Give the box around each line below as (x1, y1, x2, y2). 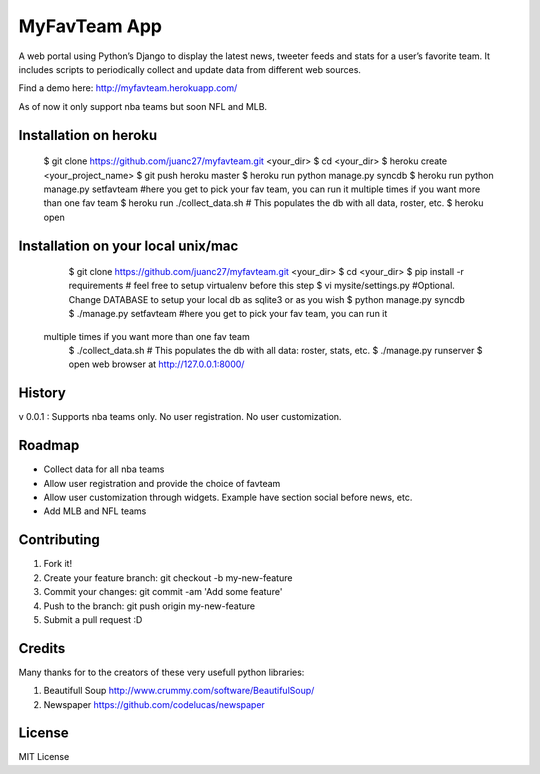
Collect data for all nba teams (43, 463, 165, 475)
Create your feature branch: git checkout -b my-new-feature (43, 571, 293, 584)
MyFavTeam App (18, 15, 162, 37)
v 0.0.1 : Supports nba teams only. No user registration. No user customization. (18, 411, 342, 423)
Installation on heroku (18, 126, 158, 144)
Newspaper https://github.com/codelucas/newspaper (43, 698, 265, 710)
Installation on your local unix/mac (18, 237, 239, 254)
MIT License (18, 751, 70, 763)
